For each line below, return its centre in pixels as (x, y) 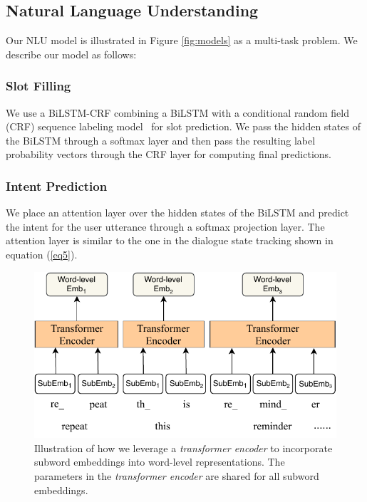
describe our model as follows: (71, 54)
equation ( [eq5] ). (42, 254)
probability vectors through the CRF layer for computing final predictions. (169, 154)
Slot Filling (38, 86)
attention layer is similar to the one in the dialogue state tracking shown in (170, 240)
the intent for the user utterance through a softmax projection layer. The (165, 226)
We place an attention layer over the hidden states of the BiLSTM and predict (177, 213)
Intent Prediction (57, 185)
